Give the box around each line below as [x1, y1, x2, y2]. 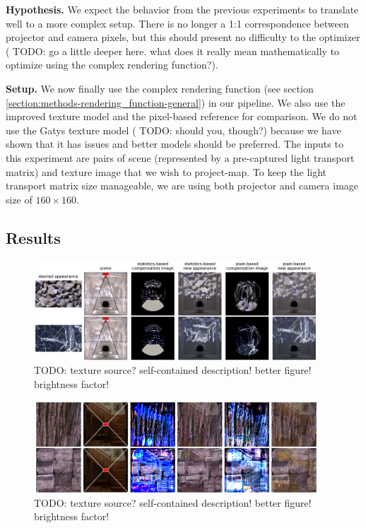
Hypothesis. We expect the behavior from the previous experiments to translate [6, 2, 359, 16]
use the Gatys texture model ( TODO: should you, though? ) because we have [6, 122, 341, 137]
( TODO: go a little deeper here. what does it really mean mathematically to [6, 43, 340, 58]
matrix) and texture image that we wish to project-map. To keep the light [6, 164, 327, 179]
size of [6, 192, 33, 206]
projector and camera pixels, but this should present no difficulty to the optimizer [6, 30, 360, 45]
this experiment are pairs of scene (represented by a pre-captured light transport [6, 150, 355, 165]
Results [6, 226, 61, 248]
